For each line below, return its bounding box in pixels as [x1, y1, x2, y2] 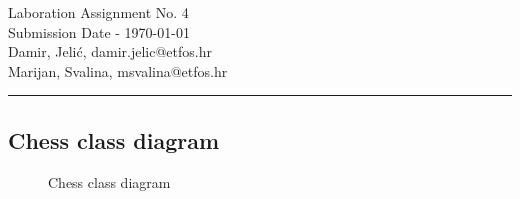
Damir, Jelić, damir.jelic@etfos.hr [8, 41, 212, 62]
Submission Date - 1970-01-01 [8, 21, 190, 42]
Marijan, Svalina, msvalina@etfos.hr [8, 60, 228, 81]
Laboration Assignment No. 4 [8, 2, 189, 22]
